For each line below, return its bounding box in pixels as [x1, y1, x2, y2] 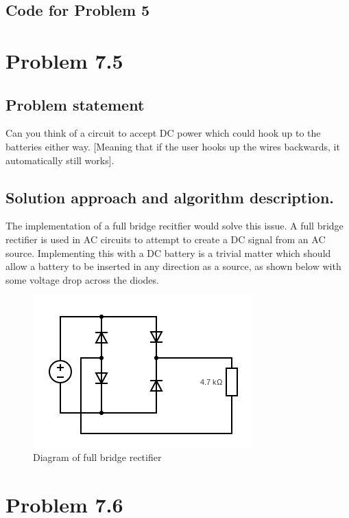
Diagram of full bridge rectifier [33, 449, 162, 464]
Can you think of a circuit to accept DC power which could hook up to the [5, 126, 321, 140]
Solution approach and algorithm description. [5, 186, 335, 207]
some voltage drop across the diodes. [5, 272, 159, 286]
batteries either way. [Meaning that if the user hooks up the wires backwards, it [5, 139, 340, 153]
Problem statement [5, 93, 145, 115]
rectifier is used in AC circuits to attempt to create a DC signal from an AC [5, 232, 326, 246]
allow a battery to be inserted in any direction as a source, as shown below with [5, 259, 341, 273]
